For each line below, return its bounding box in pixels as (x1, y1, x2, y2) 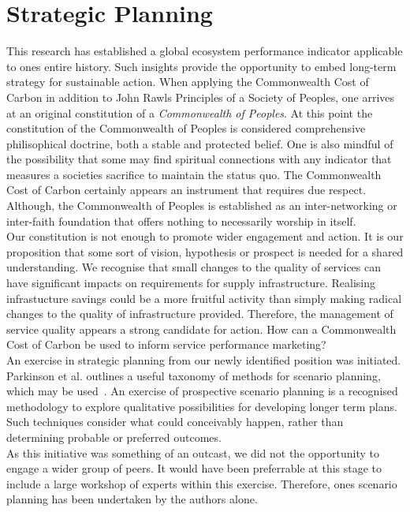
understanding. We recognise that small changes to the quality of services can (6, 259, 382, 275)
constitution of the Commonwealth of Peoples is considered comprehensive (6, 120, 366, 136)
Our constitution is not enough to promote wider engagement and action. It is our (6, 228, 404, 245)
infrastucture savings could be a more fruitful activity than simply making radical (6, 290, 402, 306)
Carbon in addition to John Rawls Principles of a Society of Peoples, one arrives (6, 88, 395, 105)
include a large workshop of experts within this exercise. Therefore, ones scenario (6, 475, 397, 491)
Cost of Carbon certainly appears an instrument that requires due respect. (6, 181, 367, 198)
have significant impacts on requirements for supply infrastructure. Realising (6, 275, 375, 291)
